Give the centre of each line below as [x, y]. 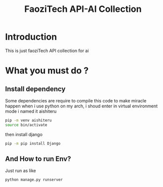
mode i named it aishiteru [31, 111]
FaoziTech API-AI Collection [83, 9]
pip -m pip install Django [33, 143]
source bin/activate [26, 125]
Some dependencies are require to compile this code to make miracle [76, 100]
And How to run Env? [38, 159]
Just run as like [20, 171]
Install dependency [35, 89]
